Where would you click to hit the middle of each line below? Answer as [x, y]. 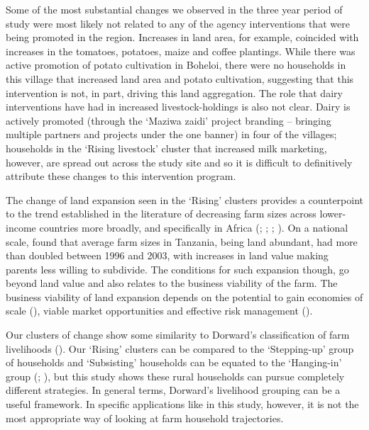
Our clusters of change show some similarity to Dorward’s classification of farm [178, 335]
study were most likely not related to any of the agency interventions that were [178, 23]
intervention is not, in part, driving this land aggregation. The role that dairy [174, 92]
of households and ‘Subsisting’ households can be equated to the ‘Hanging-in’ [174, 362]
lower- [333, 214]
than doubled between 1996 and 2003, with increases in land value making [167, 255]
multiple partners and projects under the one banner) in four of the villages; [171, 134]
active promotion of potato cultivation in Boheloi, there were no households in [176, 65]
